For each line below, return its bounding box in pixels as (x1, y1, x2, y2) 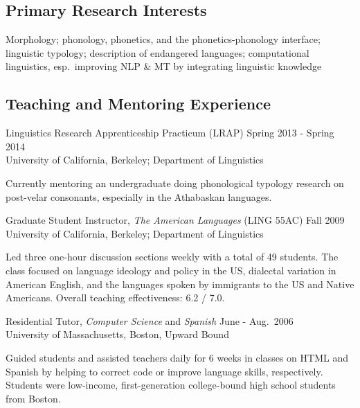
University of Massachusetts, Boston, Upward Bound (6, 327, 229, 342)
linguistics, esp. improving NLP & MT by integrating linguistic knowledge (6, 59, 322, 73)
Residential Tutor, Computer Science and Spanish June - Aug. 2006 (6, 313, 294, 328)
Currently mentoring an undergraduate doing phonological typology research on (6, 175, 344, 190)
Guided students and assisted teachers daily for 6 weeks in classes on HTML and (6, 350, 348, 364)
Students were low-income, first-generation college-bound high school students (6, 378, 336, 392)
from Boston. (6, 391, 61, 405)
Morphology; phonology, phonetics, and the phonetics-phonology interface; (6, 32, 321, 46)
